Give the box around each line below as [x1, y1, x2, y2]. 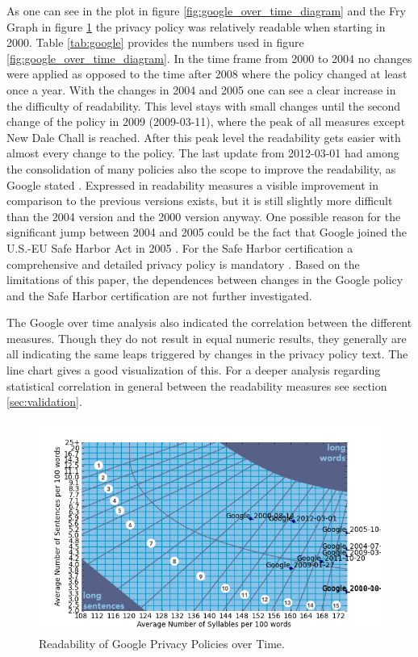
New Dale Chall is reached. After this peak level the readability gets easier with [6, 128, 401, 145]
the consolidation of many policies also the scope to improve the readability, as [6, 160, 396, 177]
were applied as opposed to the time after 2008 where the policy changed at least [6, 65, 408, 82]
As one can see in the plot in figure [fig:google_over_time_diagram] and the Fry [6, 2, 406, 19]
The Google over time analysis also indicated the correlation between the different [6, 314, 412, 331]
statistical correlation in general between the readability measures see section [6, 377, 387, 394]
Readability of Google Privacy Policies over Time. [39, 634, 285, 651]
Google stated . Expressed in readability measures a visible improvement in [6, 176, 378, 193]
